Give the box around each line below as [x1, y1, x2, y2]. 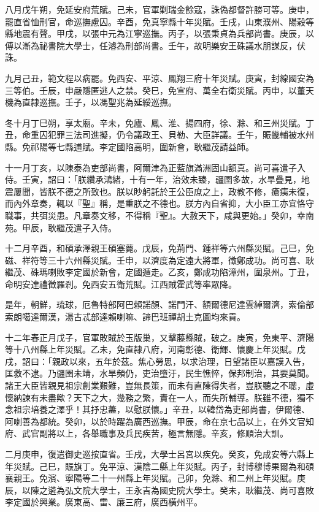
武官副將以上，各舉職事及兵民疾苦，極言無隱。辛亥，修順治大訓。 [21, 427, 288, 440]
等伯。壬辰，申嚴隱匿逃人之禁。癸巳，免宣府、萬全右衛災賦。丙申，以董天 [13, 83, 314, 96]
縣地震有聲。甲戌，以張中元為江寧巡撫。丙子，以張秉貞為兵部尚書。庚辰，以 [5, 27, 314, 40]
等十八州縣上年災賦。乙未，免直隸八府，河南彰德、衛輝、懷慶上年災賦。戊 [5, 343, 306, 356]
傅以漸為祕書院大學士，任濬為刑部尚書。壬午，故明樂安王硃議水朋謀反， [5, 39, 297, 52]
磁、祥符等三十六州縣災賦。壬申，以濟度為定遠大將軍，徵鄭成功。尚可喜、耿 [5, 253, 314, 266]
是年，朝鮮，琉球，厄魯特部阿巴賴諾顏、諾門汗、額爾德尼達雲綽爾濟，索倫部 [5, 298, 314, 311]
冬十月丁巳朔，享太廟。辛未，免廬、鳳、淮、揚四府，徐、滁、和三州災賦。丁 [5, 116, 314, 129]
